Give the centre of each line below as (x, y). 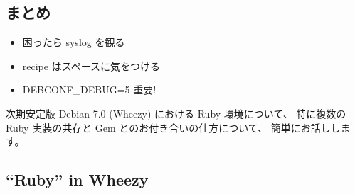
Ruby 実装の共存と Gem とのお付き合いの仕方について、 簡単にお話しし (173, 127)
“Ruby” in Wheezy (77, 179)
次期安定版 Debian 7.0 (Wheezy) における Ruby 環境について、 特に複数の (176, 113)
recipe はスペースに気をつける (91, 65)
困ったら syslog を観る (74, 42)
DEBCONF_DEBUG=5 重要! (89, 90)
